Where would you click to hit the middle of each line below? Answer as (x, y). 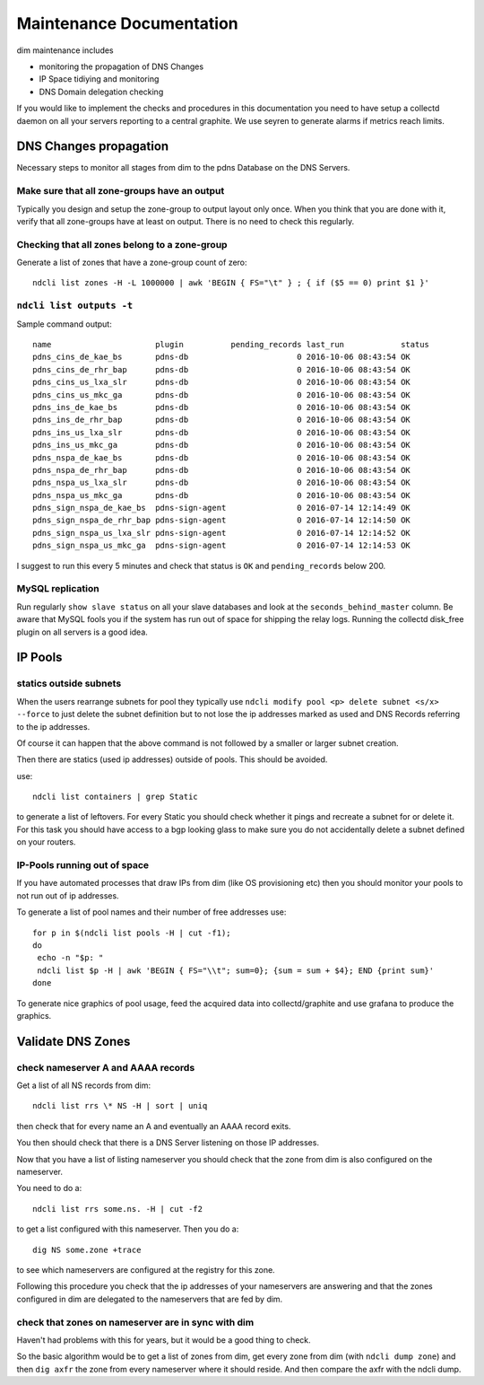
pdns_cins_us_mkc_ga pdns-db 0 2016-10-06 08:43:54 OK (222, 394)
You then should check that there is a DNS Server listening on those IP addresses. (168, 1143)
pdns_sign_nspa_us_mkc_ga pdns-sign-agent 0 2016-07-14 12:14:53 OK (222, 546)
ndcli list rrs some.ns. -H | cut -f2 (118, 1209)
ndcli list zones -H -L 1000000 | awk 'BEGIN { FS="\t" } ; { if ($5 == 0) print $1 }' (231, 283)
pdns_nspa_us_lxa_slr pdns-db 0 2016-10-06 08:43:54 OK (222, 483)
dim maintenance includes (65, 50)
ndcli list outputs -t (75, 306)
